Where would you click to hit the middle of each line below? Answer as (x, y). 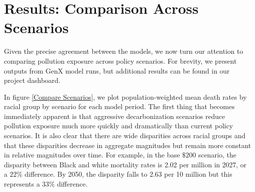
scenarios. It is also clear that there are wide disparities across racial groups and (125, 135)
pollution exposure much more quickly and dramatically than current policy (119, 126)
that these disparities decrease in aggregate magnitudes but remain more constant (127, 145)
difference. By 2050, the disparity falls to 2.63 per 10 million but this (128, 174)
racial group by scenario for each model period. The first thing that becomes (119, 106)
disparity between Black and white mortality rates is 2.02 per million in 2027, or (125, 164)
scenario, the (217, 155)
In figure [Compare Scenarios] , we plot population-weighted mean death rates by (126, 96)
